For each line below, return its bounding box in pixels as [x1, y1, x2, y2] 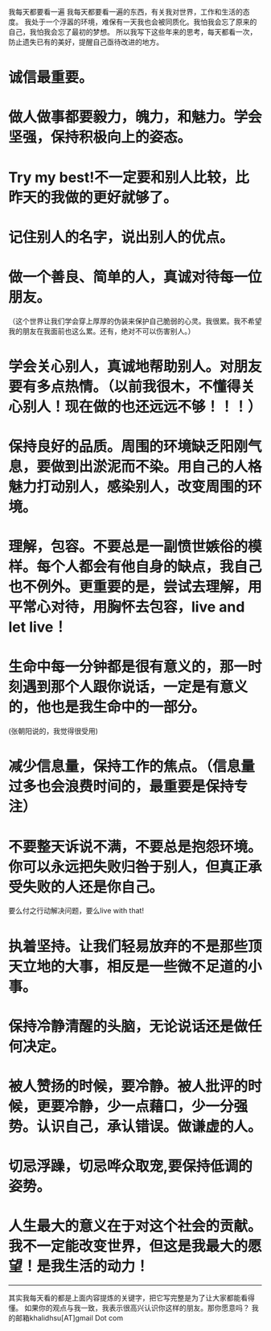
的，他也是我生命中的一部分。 [8, 698, 207, 716]
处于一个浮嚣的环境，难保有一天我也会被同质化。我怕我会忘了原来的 [31, 17, 257, 27]
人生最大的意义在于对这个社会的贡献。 [8, 1218, 263, 1235]
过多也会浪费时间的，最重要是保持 [8, 777, 235, 796]
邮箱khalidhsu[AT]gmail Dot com [14, 1313, 123, 1322]
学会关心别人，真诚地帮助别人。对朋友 [8, 357, 263, 376]
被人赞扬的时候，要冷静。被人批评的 [8, 1077, 248, 1095]
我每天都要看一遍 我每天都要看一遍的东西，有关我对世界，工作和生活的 [8, 7, 243, 16]
